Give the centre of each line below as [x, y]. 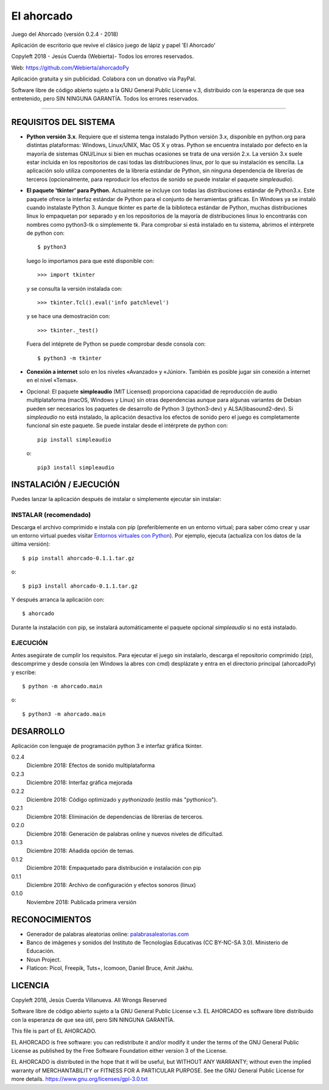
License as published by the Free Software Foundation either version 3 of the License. [119, 1051]
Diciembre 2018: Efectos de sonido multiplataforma [91, 766]
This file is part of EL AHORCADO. [54, 1031]
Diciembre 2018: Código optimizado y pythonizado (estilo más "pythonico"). [122, 800]
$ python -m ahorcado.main [62, 686]
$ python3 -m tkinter [69, 358]
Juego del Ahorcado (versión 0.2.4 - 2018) [65, 34]
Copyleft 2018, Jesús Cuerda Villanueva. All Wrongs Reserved [89, 1000]
